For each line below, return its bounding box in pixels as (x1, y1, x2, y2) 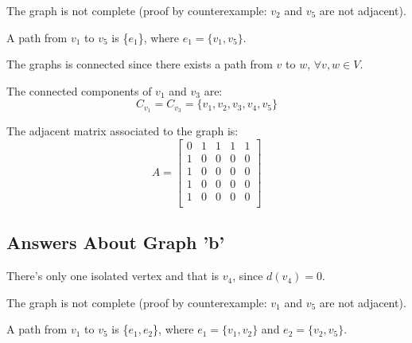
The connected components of (6, 82, 152, 99)
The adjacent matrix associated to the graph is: (6, 123, 239, 139)
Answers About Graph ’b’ (6, 230, 225, 255)
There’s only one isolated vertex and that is (6, 267, 220, 284)
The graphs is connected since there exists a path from (6, 56, 273, 72)
